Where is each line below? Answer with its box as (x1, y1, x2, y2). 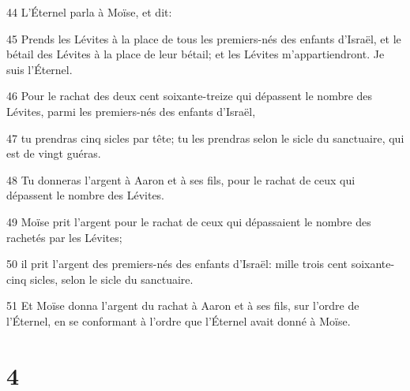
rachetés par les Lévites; (6, 229, 122, 245)
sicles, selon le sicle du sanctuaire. (29, 270, 194, 287)
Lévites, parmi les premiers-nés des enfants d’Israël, (6, 102, 256, 119)
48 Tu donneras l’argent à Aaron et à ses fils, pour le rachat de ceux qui (6, 171, 355, 188)
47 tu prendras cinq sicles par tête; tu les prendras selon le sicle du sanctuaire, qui (6, 129, 404, 146)
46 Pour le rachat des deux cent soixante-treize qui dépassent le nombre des (6, 88, 373, 104)
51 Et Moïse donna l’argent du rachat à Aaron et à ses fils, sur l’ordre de (6, 297, 359, 314)
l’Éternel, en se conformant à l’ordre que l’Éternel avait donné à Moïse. (6, 312, 351, 329)
